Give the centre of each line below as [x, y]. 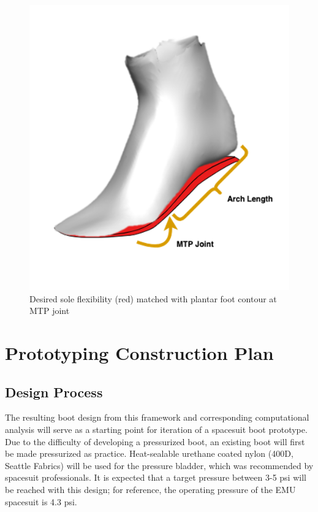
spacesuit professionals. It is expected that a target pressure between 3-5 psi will [156, 477]
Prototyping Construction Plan [139, 353]
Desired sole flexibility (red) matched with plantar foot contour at [153, 298]
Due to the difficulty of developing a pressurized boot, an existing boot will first [155, 441]
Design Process [54, 392]
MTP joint [50, 311]
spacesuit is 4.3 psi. [41, 501]
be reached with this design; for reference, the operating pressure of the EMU [150, 489]
